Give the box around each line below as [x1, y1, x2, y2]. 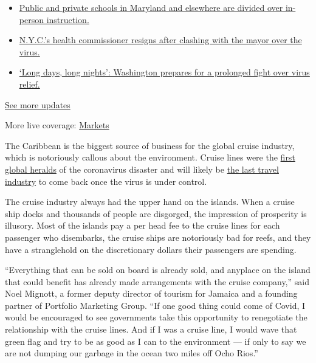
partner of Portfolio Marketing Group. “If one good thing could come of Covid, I [5, 299, 306, 311]
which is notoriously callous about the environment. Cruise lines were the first [5, 151, 295, 164]
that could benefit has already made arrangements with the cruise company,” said [5, 275, 309, 288]
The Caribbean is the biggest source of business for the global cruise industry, [5, 139, 295, 151]
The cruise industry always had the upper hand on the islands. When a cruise [5, 195, 295, 208]
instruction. [46, 13, 89, 26]
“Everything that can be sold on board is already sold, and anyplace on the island [5, 263, 311, 276]
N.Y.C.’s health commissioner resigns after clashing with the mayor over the [19, 33, 302, 46]
